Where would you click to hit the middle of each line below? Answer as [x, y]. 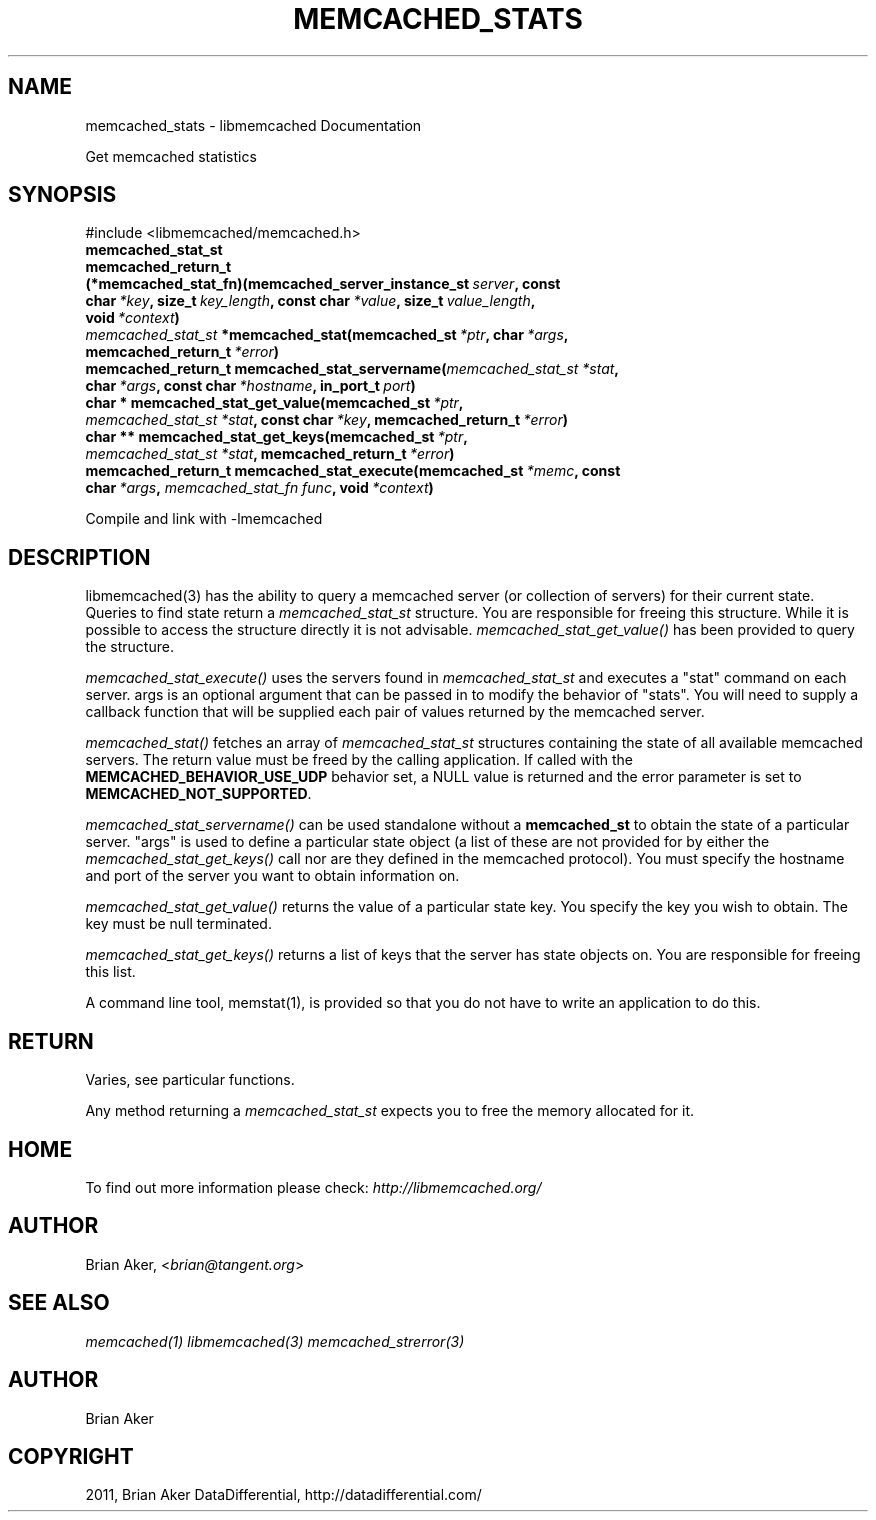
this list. [110, 972]
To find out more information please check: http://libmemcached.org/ [313, 1187]
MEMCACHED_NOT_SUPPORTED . [198, 794]
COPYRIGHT [71, 1456]
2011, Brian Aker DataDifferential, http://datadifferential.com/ [283, 1495]
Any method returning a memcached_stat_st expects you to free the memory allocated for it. [390, 1111]
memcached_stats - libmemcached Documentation [253, 125]
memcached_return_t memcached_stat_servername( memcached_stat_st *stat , [352, 369]
